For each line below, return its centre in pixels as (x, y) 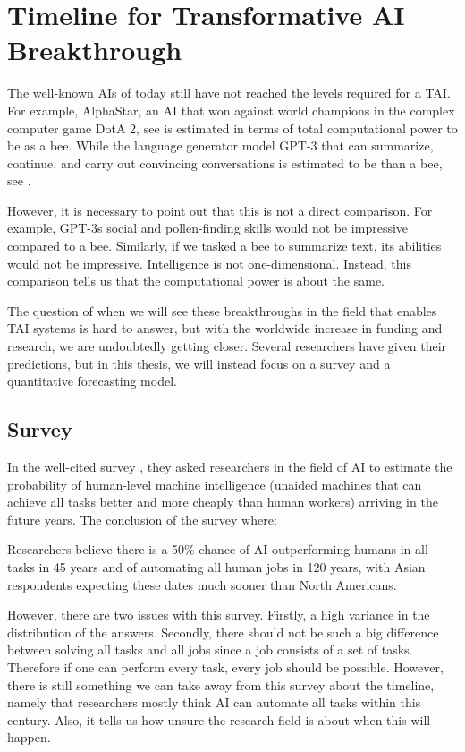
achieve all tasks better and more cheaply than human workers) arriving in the (223, 502)
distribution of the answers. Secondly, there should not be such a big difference (223, 632)
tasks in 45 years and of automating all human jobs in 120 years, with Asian (216, 566)
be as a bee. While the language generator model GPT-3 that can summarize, (220, 145)
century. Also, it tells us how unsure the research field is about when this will (219, 719)
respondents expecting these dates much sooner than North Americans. (202, 584)
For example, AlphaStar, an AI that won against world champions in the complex (231, 110)
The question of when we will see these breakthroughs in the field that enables (222, 310)
